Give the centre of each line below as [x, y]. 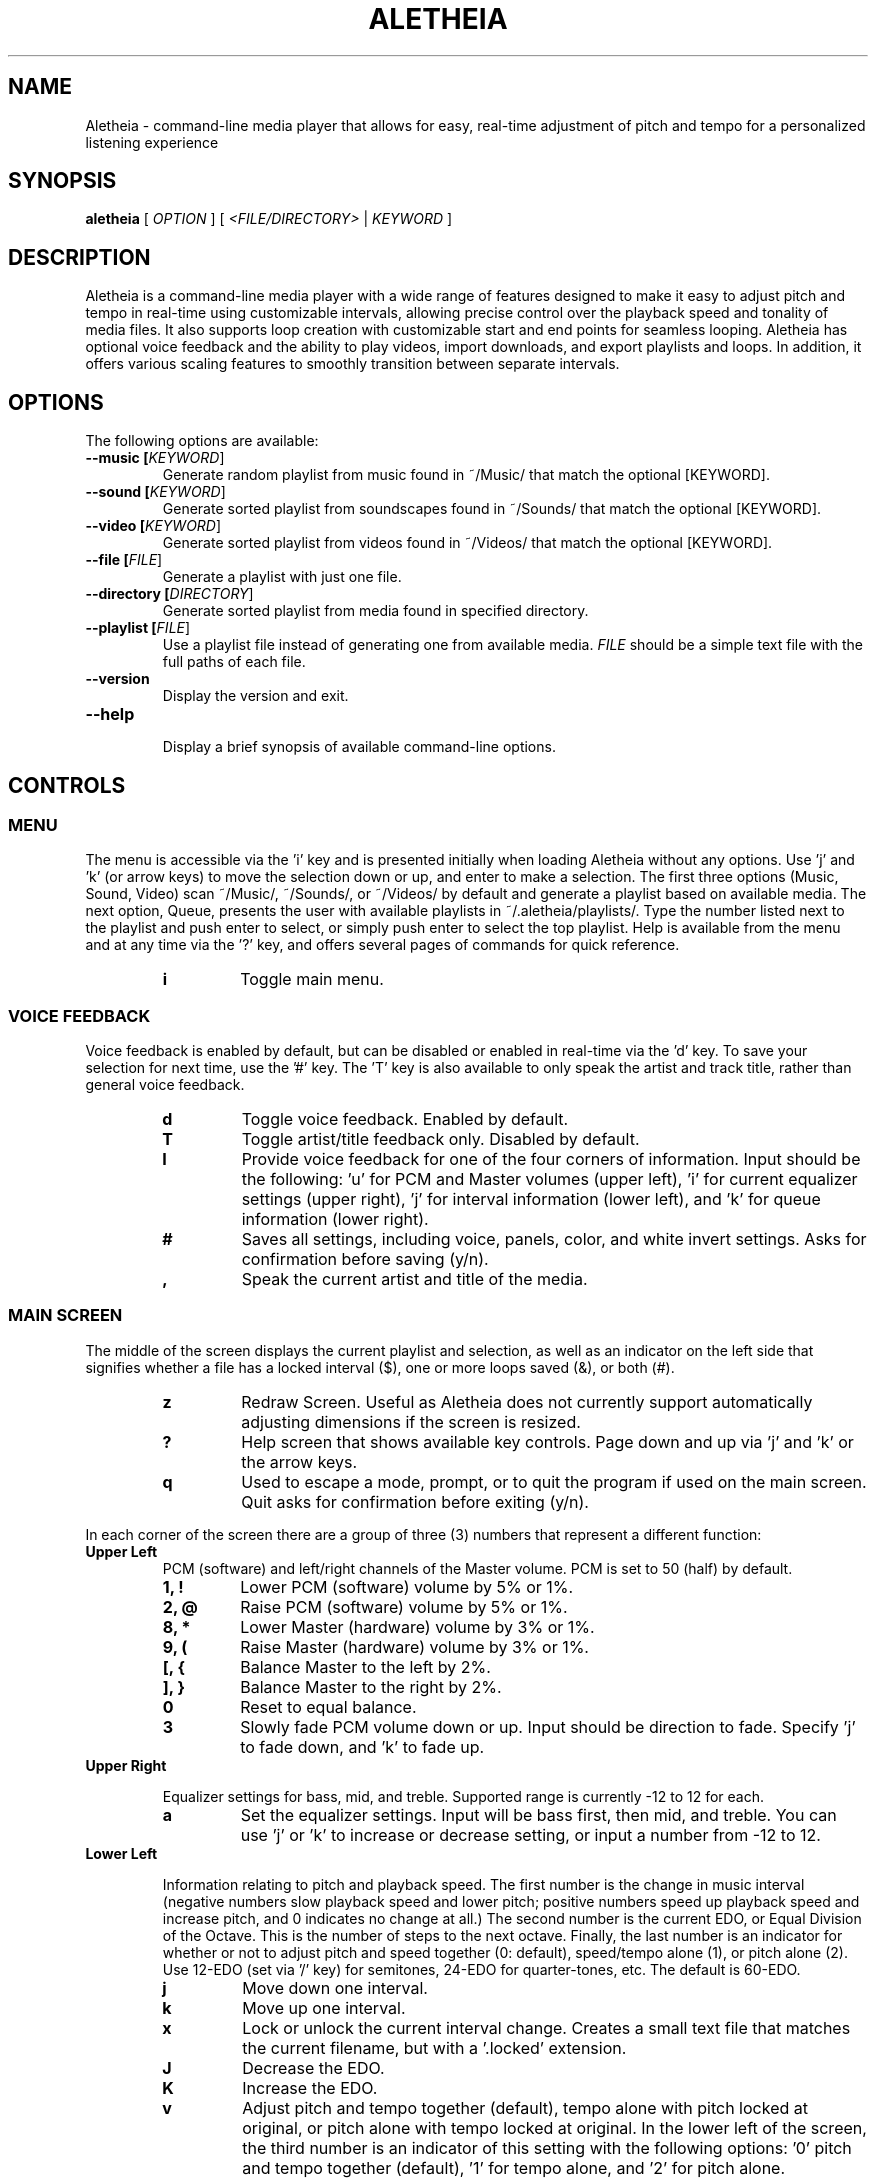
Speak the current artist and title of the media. [414, 1279]
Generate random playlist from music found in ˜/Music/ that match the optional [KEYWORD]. [466, 475]
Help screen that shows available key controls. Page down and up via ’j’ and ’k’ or [547, 1441]
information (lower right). [335, 1219]
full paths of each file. [234, 662]
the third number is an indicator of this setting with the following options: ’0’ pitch [547, 2147]
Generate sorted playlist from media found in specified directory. [375, 611]
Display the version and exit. [255, 696]
